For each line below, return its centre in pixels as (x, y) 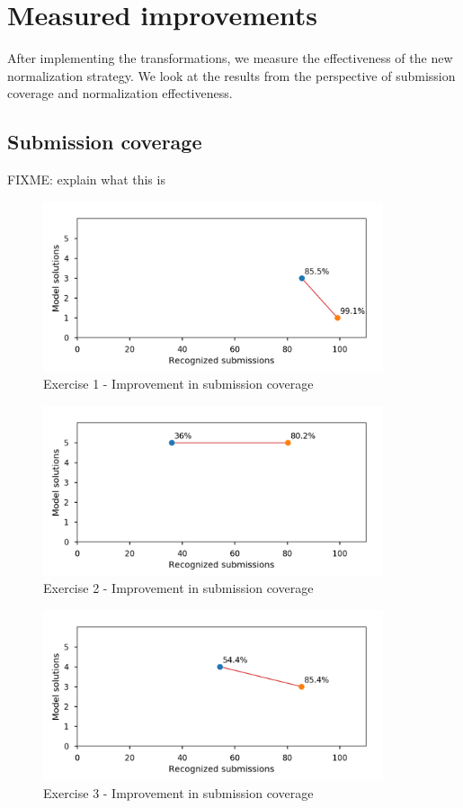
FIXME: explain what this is (86, 180)
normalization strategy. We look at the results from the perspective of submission (231, 75)
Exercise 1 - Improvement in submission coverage (178, 384)
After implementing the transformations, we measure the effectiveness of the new (230, 58)
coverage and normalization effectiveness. (120, 93)
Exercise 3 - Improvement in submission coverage (178, 792)
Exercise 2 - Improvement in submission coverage (178, 588)
